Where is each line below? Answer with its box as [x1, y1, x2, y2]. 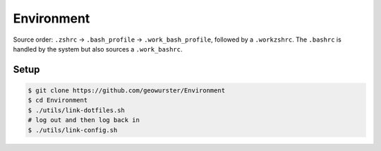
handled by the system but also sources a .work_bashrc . [13, 44, 183, 53]
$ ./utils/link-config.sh [28, 126, 118, 134]
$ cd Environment [28, 96, 88, 104]
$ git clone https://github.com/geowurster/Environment [28, 86, 226, 95]
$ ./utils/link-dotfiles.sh [28, 106, 125, 114]
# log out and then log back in [28, 116, 140, 124]
